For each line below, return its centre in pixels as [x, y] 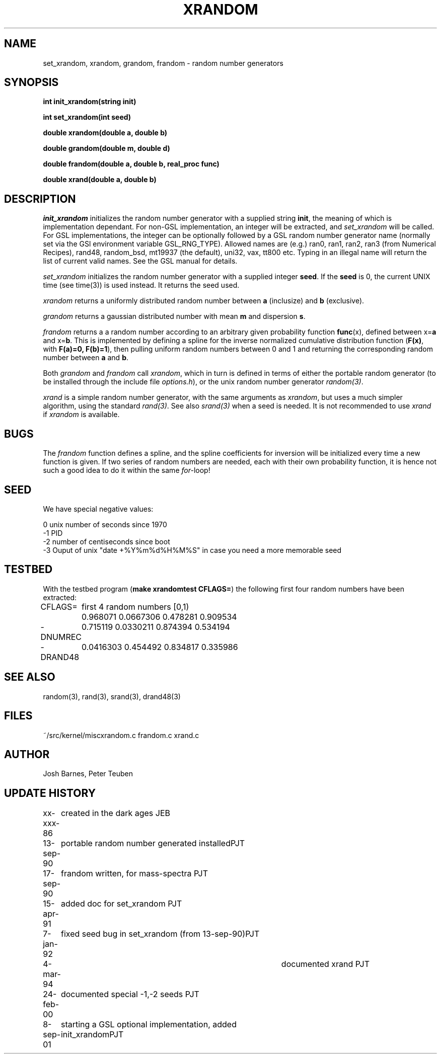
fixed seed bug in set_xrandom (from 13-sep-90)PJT [160, 934]
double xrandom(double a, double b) [105, 133]
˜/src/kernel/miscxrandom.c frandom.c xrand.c [121, 735]
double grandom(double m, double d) [106, 148]
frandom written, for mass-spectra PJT [134, 874]
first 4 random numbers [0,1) [135, 606]
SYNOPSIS [31, 83]
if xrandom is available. [81, 415]
